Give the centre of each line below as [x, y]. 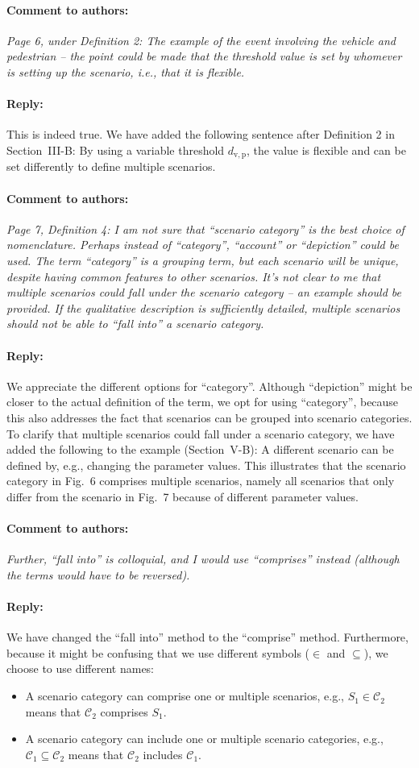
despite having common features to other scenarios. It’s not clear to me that [194, 276]
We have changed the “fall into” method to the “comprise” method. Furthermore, [207, 637]
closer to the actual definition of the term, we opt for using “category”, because [203, 402]
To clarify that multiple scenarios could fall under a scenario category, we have [201, 433]
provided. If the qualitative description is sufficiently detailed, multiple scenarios [203, 307]
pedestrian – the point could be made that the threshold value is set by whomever [204, 56]
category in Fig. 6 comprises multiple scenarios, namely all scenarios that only [201, 481]
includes [163, 754]
